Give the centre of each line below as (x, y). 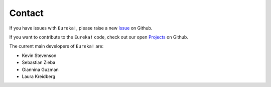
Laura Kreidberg (39, 76)
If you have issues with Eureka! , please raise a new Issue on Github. (81, 28)
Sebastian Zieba (39, 62)
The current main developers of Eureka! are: (56, 46)
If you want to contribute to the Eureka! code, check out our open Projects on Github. (99, 37)
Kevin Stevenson (39, 55)
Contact (26, 13)
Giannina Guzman (40, 69)
